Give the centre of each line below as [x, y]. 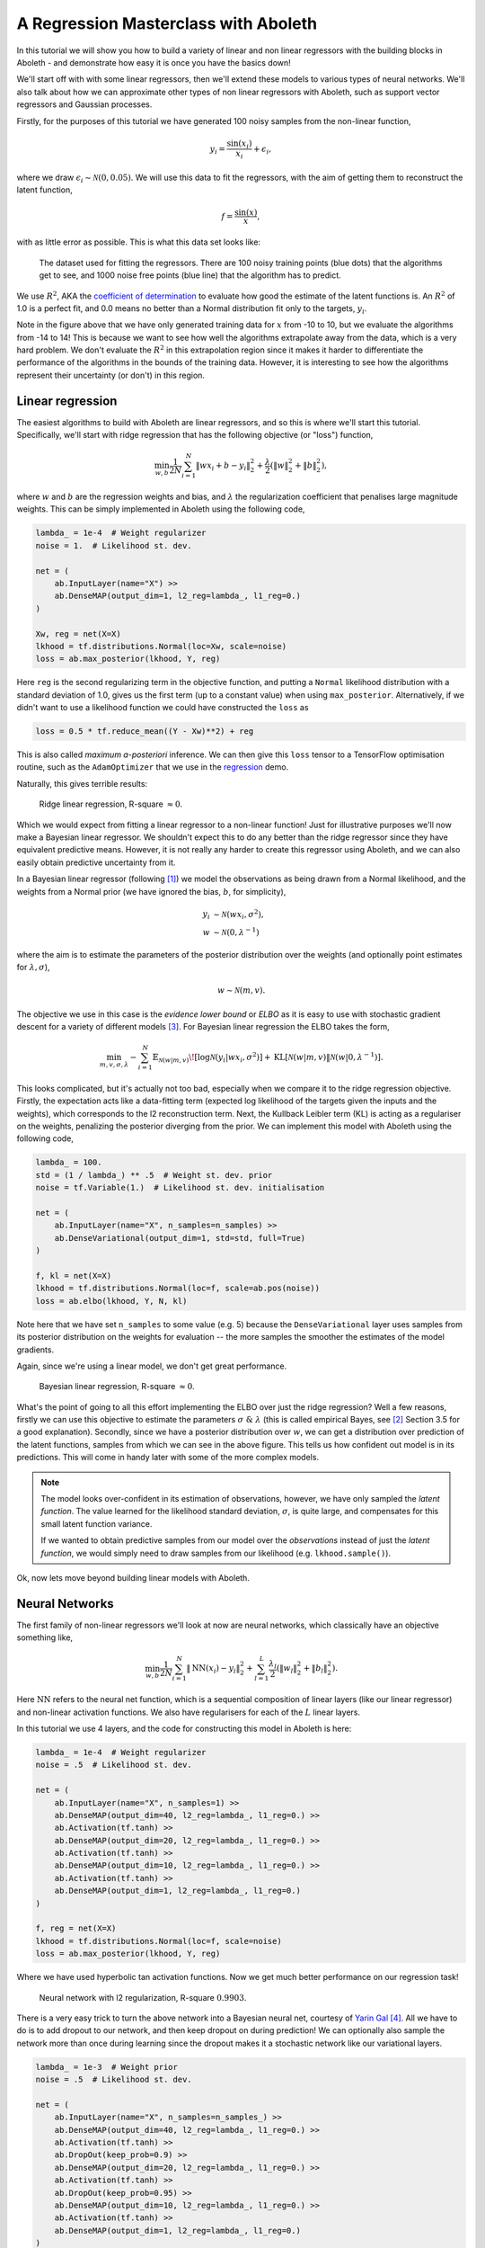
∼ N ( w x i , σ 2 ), [238, 914]
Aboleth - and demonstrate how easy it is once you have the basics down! [154, 62]
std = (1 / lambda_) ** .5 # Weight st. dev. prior [154, 1175]
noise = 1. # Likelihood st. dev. [114, 545]
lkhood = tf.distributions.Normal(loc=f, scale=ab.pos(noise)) [178, 1289]
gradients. [35, 1350]
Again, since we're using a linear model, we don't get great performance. [152, 1366]
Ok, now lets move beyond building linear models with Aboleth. [133, 1578]
